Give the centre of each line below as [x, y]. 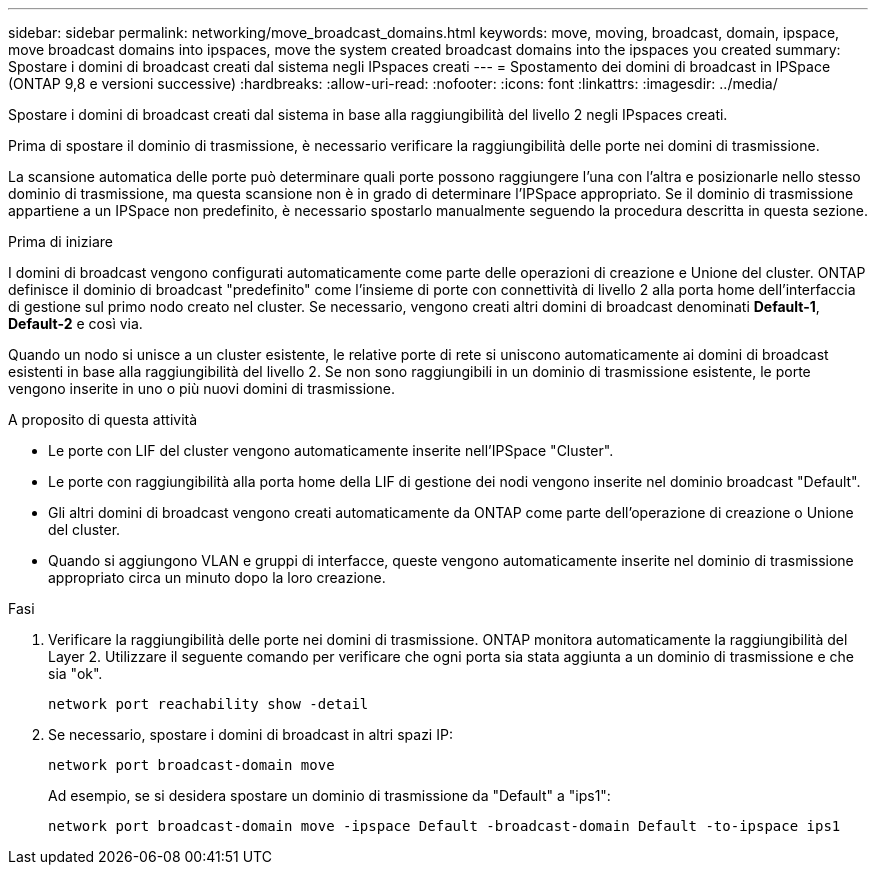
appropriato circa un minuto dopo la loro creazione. [217, 577]
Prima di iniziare [60, 241]
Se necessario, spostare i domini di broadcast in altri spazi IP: [250, 734]
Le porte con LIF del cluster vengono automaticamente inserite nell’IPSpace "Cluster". [331, 450]
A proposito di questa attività [103, 419]
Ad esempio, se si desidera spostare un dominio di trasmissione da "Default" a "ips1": [329, 795]
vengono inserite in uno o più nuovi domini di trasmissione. [201, 388]
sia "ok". [75, 673]
